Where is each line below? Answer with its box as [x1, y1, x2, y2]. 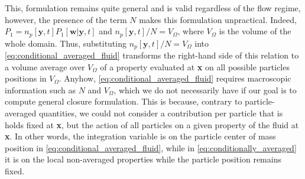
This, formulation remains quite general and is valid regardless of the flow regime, [5, 2, 301, 14]
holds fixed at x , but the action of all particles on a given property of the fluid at [5, 118, 299, 131]
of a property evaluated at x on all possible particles [100, 60, 290, 73]
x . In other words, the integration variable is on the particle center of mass [5, 130, 276, 142]
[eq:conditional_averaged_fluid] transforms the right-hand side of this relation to [5, 49, 299, 61]
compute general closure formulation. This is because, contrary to [5, 95, 242, 108]
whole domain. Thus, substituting [5, 37, 126, 49]
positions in [5, 72, 47, 84]
